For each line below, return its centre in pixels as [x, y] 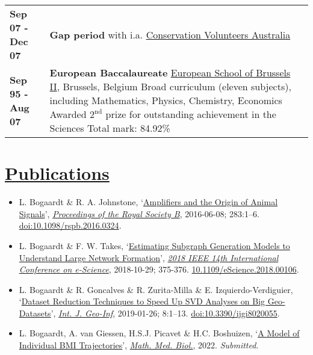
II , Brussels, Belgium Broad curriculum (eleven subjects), [170, 86]
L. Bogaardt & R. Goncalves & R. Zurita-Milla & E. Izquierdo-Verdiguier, [156, 289]
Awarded [68, 114]
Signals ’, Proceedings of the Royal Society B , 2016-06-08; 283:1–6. [139, 213]
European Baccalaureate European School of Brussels [170, 73]
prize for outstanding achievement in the [191, 114]
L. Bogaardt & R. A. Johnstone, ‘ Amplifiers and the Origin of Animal [148, 202]
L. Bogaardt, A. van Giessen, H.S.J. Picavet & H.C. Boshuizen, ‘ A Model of [159, 333]
